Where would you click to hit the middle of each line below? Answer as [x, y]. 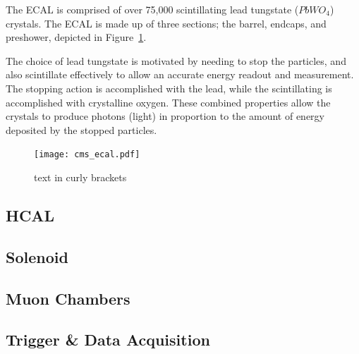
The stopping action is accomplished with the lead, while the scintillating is [169, 88]
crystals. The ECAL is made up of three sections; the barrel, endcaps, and [166, 23]
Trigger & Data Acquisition [108, 340]
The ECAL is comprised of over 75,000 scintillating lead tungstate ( [152, 9]
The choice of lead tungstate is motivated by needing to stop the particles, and [176, 60]
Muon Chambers [68, 298]
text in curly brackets [80, 177]
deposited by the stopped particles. [81, 129]
